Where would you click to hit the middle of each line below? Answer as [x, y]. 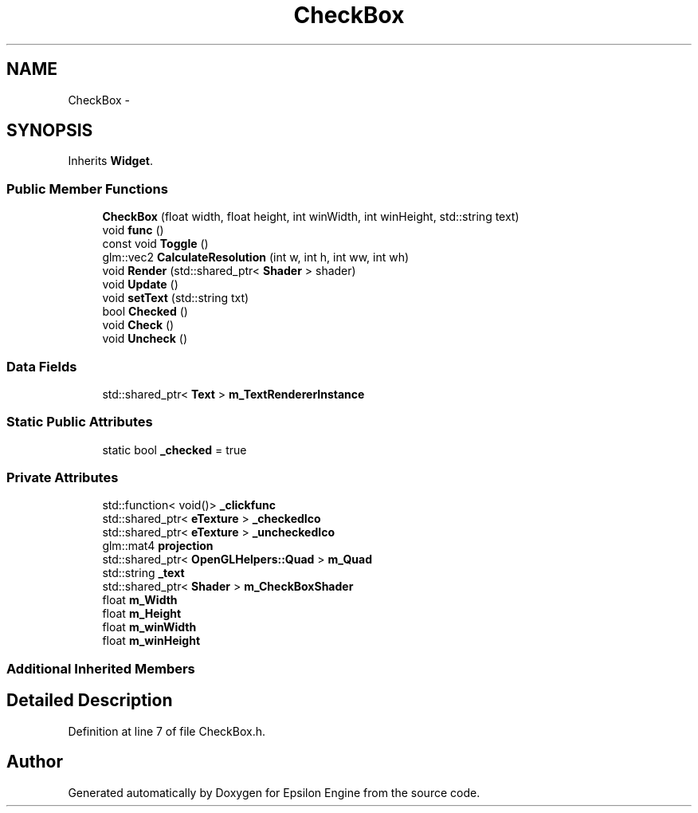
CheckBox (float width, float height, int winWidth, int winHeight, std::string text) [311, 217]
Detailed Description [90, 701]
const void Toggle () [155, 244]
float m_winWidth [149, 627]
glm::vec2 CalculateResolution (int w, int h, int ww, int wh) [256, 257]
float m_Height [142, 614]
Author [35, 762]
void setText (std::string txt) [176, 298]
